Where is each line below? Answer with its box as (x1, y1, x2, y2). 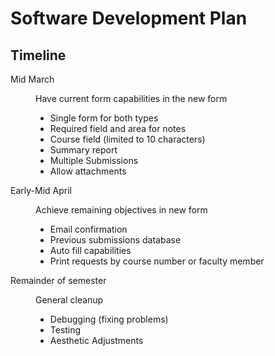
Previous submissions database (49, 234, 182, 246)
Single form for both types (49, 112, 159, 124)
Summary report (49, 144, 118, 156)
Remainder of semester (10, 275, 107, 286)
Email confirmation (49, 223, 128, 235)
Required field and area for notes (49, 123, 187, 134)
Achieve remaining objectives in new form (35, 204, 208, 216)
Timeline (10, 47, 67, 64)
